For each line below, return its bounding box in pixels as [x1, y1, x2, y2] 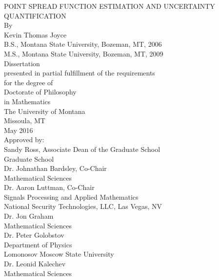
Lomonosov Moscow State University [4, 249, 114, 259]
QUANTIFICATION [4, 10, 66, 20]
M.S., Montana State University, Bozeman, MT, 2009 [4, 48, 163, 58]
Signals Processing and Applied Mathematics [4, 191, 139, 202]
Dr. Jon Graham [4, 211, 54, 221]
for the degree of [4, 77, 53, 87]
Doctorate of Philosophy [4, 87, 77, 97]
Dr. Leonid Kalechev [4, 259, 66, 269]
